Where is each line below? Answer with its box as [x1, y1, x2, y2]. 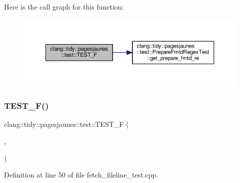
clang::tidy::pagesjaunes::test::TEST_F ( [4, 119, 129, 129]
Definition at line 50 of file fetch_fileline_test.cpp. [4, 169, 158, 180]
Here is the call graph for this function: [4, 2, 124, 12]
